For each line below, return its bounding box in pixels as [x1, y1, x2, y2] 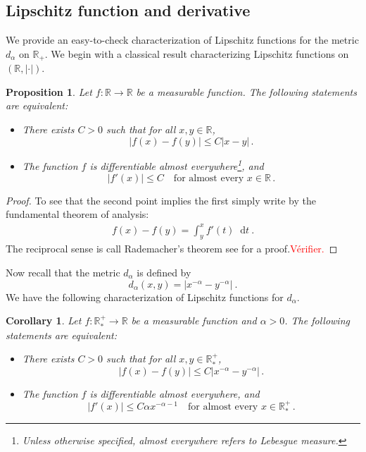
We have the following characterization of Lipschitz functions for [6, 289, 284, 304]
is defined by [137, 264, 191, 279]
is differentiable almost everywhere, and [89, 386, 260, 401]
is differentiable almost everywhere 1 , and [89, 157, 264, 173]
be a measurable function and [131, 313, 257, 328]
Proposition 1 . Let [6, 84, 92, 99]
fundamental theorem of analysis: [6, 207, 149, 221]
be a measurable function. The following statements [136, 84, 357, 99]
